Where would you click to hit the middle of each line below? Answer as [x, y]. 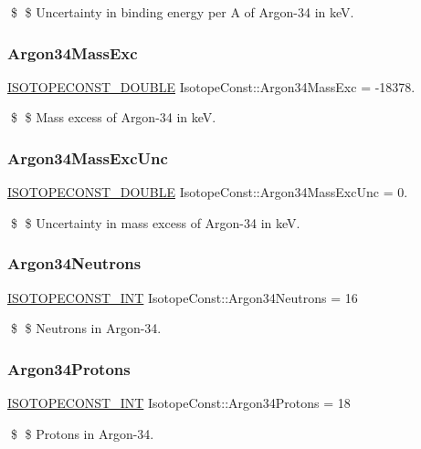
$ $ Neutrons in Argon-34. [86, 328]
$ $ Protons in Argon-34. [82, 433]
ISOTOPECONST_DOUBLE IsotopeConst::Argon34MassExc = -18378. [211, 86]
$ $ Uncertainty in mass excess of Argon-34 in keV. [155, 222]
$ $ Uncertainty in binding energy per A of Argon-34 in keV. [182, 12]
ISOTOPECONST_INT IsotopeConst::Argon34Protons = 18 [179, 403]
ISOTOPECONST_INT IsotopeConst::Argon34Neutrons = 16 [183, 297]
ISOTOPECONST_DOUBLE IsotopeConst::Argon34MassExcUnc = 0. [208, 192]
